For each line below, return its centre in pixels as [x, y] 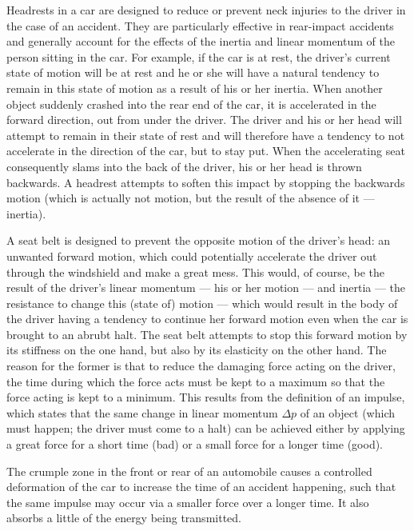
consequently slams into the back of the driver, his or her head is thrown [184, 166]
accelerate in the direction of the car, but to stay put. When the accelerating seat [206, 151]
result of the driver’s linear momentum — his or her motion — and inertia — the [206, 287]
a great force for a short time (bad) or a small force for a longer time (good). [195, 444]
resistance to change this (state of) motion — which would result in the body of [202, 303]
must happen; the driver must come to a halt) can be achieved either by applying [206, 428]
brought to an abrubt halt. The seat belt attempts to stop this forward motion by [207, 334]
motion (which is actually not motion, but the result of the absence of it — [191, 198]
